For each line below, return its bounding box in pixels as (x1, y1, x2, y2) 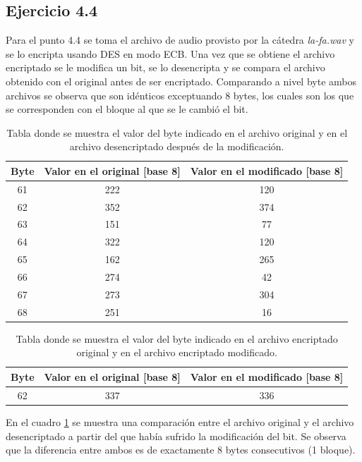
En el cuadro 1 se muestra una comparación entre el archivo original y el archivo (6, 414, 354, 429)
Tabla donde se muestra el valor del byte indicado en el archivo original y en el (6, 125, 348, 140)
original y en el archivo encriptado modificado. (76, 345, 277, 360)
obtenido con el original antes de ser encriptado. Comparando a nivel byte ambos (6, 73, 356, 88)
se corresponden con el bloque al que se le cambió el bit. (6, 102, 248, 116)
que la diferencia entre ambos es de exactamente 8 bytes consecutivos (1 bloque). (6, 442, 356, 457)
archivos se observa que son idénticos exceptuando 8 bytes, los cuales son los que (6, 87, 354, 102)
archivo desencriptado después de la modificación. (69, 139, 284, 154)
